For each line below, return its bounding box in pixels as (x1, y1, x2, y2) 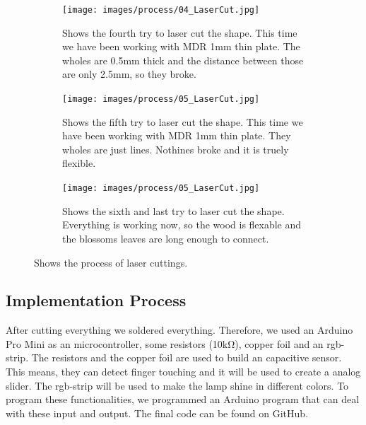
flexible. (62, 156, 96, 170)
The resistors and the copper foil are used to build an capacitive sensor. (31, 350, 342, 365)
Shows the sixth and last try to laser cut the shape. (62, 203, 285, 218)
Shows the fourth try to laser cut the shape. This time (62, 25, 297, 40)
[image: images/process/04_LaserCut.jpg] (62, 5, 260, 15)
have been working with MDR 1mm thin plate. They (62, 128, 291, 143)
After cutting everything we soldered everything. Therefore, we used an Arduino (6, 322, 353, 337)
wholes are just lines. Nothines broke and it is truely (62, 141, 289, 156)
